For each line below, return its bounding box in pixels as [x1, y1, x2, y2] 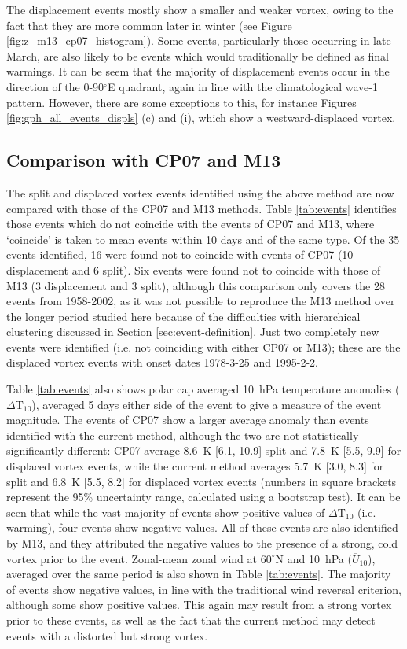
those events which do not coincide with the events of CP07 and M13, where [6, 216, 375, 232]
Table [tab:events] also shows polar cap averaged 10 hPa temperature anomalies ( [6, 381, 400, 397]
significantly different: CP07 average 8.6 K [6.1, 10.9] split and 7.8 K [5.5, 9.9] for [6, 442, 401, 459]
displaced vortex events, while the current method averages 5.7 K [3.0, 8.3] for [6, 458, 384, 474]
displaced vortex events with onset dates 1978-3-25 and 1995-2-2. [6, 354, 318, 371]
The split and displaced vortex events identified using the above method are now [6, 184, 394, 201]
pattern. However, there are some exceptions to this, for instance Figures [6, 94, 357, 110]
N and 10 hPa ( [275, 550, 352, 566]
